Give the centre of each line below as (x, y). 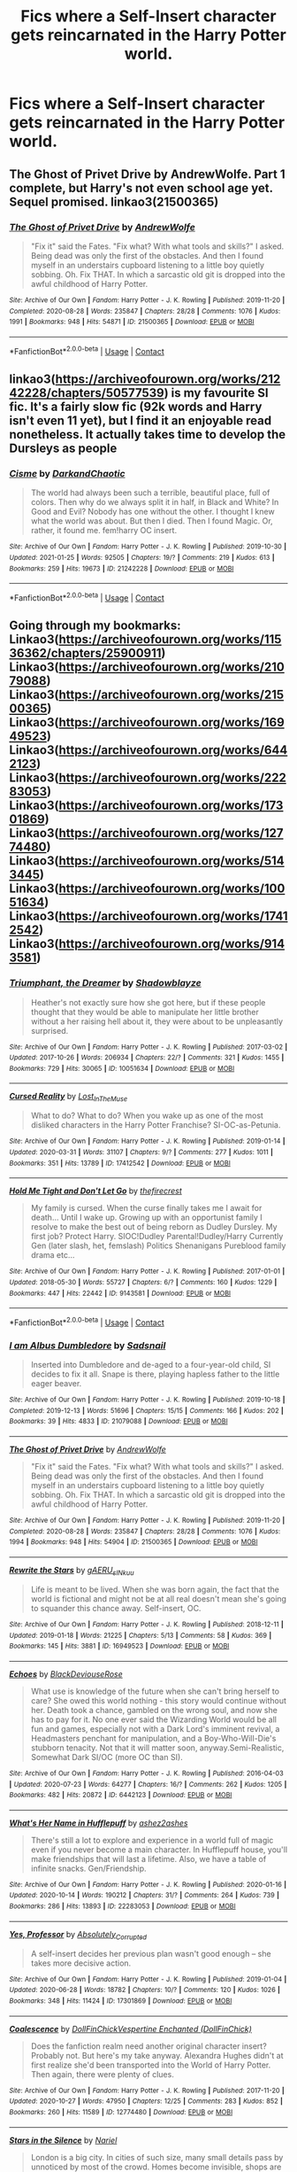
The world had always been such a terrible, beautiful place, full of (150, 493)
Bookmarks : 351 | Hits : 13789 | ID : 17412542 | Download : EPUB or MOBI (120, 1163)
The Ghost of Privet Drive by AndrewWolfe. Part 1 (147, 174)
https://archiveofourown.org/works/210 (171, 667)
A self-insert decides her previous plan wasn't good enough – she (151, 1953)
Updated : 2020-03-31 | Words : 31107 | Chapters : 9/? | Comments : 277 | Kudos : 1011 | (141, 1152)
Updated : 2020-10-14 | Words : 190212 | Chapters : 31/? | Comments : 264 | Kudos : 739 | (145, 1896)
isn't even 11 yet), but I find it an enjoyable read (141, 420)
